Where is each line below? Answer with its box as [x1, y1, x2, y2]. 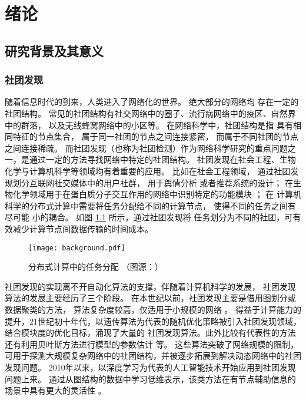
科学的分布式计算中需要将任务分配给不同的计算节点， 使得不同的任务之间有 [5, 199, 296, 211]
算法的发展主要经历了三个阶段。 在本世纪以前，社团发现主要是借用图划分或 [5, 292, 296, 304]
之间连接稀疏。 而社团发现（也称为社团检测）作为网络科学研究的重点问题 [5, 141, 288, 154]
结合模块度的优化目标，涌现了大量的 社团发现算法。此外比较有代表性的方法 [5, 326, 296, 339]
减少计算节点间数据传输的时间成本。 [12, 222, 153, 234]
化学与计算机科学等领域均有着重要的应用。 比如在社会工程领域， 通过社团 [5, 164, 291, 177]
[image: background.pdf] [28, 243, 125, 252]
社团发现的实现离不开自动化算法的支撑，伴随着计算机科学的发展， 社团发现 [5, 280, 296, 292]
